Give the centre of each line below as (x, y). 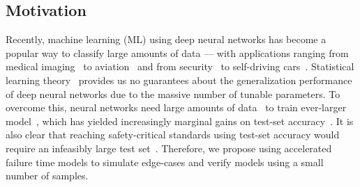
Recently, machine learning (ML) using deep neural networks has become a (166, 39)
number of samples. (47, 176)
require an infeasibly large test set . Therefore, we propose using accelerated (169, 148)
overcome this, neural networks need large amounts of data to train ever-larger (176, 107)
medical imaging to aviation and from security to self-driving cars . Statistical (180, 66)
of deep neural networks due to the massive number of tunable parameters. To (173, 93)
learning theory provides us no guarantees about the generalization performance (179, 80)
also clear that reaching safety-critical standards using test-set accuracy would (173, 135)
